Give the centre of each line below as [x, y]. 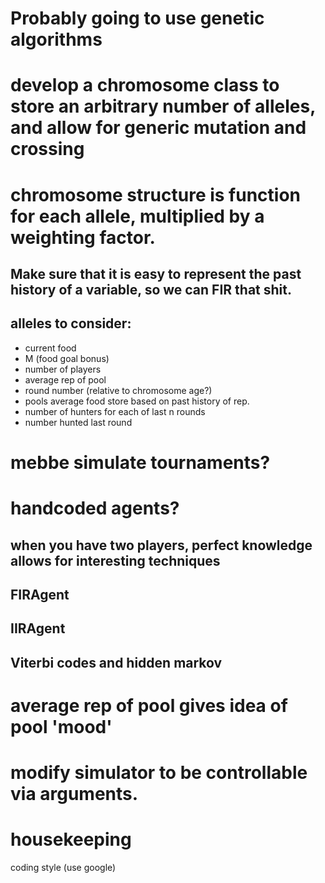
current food [50, 348]
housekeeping [71, 839]
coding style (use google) [63, 868]
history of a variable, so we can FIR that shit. [151, 289]
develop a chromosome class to [145, 85]
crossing [47, 149]
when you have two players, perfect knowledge [161, 545]
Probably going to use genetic [137, 18]
